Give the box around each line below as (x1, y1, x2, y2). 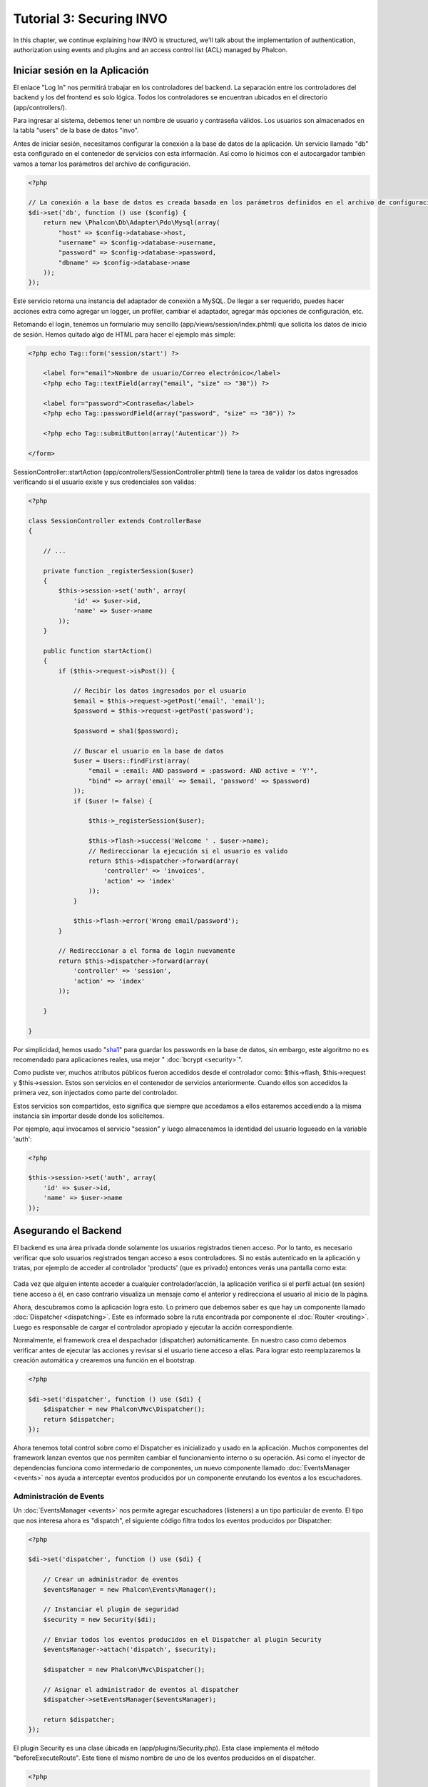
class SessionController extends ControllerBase (28, 517, 202, 525)
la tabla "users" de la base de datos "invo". (13, 126, 139, 135)
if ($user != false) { (73, 797, 153, 805)
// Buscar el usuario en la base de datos (73, 747, 224, 755)
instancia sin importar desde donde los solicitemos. (13, 1112, 165, 1120)
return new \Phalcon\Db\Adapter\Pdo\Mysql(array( (43, 219, 220, 227)
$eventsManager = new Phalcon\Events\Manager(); (43, 1585, 217, 1593)
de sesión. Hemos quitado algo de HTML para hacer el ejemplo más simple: (13, 330, 236, 339)
